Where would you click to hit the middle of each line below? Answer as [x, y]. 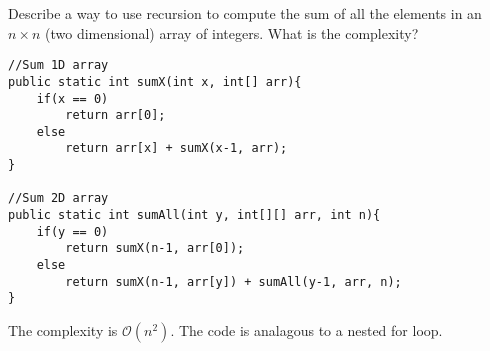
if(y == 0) [72, 231]
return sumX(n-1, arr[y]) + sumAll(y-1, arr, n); [233, 281]
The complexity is [63, 330]
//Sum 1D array [58, 65]
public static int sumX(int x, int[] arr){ [155, 81]
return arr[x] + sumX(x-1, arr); [176, 148]
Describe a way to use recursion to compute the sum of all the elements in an [245, 13]
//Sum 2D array [58, 198]
